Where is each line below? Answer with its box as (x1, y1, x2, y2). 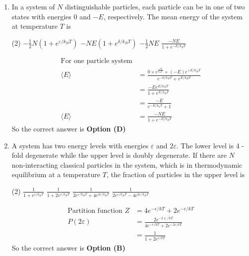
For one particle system (61, 58, 132, 65)
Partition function (67, 207, 123, 215)
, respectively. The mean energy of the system (103, 11, 243, 21)
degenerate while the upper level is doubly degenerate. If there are (25, 150, 227, 160)
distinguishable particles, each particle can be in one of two (65, 1, 245, 11)
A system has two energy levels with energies (11, 140, 149, 150)
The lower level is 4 (181, 140, 240, 150)
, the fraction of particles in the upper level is (106, 169, 245, 180)
